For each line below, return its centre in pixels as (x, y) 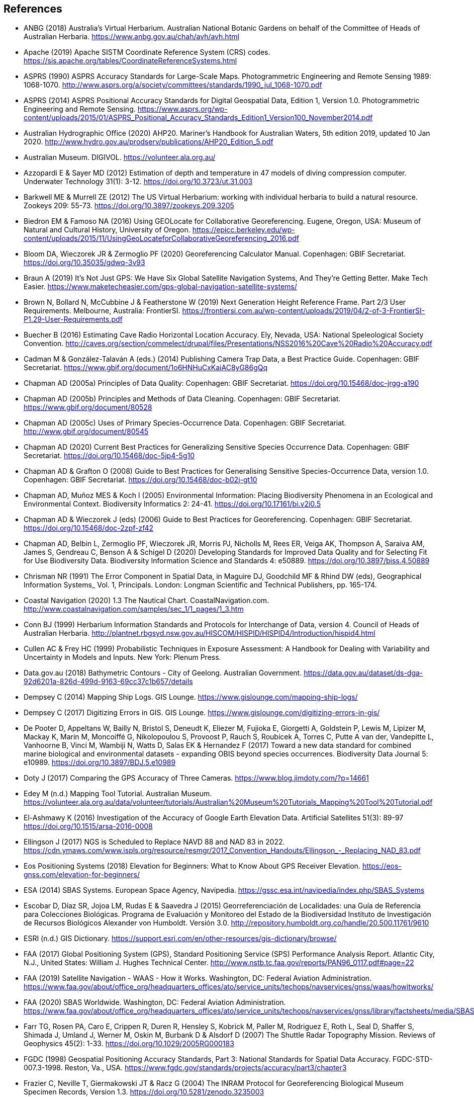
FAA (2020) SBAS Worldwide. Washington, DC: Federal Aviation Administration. (155, 1002)
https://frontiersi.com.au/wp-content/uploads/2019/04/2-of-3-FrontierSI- (304, 311)
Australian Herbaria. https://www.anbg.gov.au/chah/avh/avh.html (131, 37)
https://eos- (382, 866)
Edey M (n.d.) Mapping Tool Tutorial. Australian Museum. (118, 794)
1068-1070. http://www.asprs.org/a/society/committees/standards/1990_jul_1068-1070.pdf (173, 85)
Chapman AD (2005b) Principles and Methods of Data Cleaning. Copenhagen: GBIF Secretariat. (182, 399)
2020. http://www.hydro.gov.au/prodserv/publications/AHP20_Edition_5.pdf (149, 142)
